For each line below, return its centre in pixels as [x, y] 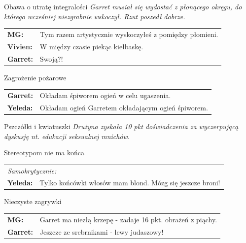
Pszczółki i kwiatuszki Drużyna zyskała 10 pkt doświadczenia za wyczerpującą [121, 126]
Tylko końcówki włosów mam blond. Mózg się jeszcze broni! [130, 183]
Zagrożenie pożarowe [35, 77]
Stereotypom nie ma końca [44, 153]
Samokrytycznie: [32, 170]
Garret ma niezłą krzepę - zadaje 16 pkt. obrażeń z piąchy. [128, 219]
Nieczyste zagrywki [33, 201]
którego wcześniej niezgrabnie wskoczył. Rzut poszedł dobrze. [95, 16]
